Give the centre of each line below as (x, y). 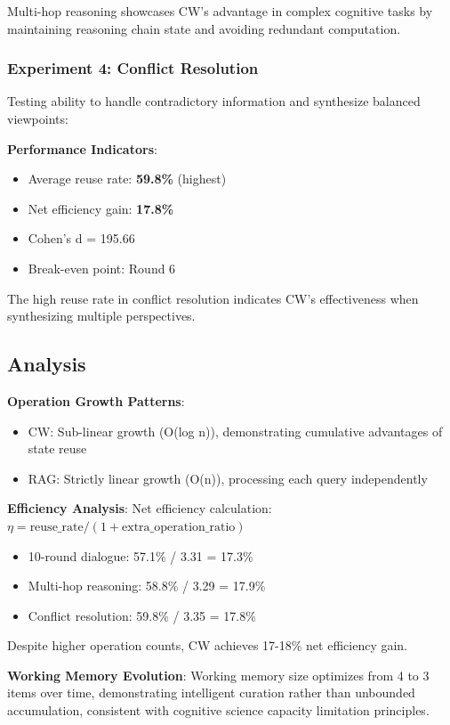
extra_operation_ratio (179, 527)
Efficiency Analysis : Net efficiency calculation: (140, 508)
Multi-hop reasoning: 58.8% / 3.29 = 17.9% (147, 586)
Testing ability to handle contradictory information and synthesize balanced (214, 101)
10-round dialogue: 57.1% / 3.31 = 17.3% (141, 555)
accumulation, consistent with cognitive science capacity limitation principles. (218, 710)
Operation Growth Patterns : (96, 400)
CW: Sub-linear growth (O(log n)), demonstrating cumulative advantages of (235, 431)
